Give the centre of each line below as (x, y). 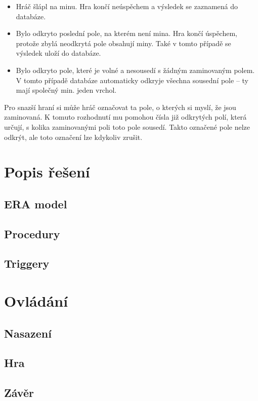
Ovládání (36, 301)
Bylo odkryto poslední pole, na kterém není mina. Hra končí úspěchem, (127, 33)
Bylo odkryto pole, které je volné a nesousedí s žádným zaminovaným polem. (135, 70)
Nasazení (28, 333)
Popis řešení (47, 172)
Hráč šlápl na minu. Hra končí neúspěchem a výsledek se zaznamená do (127, 6)
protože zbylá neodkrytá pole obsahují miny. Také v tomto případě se (123, 43)
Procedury (32, 233)
